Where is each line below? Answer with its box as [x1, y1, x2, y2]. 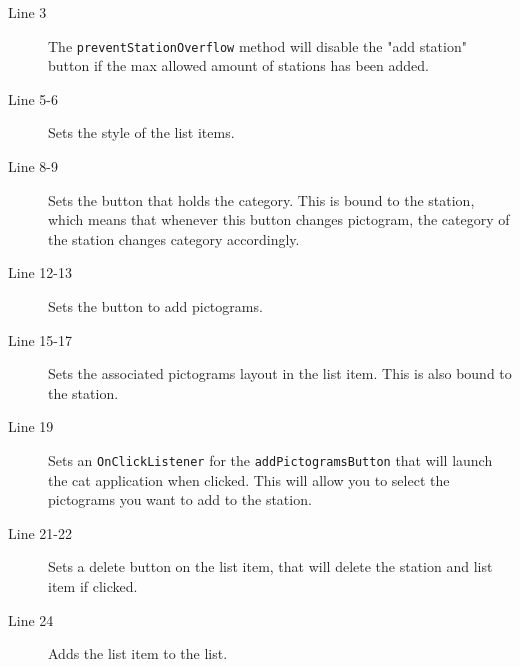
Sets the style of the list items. [48, 122, 235, 143]
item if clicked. [48, 576, 138, 596]
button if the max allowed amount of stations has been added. [48, 55, 429, 76]
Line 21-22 [8, 522, 72, 543]
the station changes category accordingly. [48, 228, 300, 249]
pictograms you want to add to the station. [48, 489, 312, 510]
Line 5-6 [8, 88, 58, 109]
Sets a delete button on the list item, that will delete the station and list [48, 556, 493, 577]
